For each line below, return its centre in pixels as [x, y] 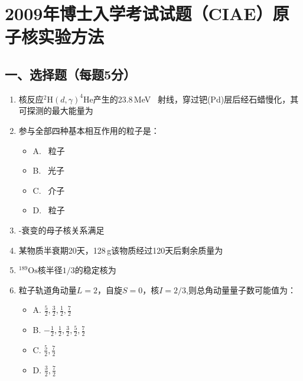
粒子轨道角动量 [48, 289]
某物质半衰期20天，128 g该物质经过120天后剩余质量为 [121, 250]
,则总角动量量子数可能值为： [241, 289]
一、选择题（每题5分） [71, 74]
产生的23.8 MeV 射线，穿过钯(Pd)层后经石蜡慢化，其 [196, 99]
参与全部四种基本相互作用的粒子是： [89, 130]
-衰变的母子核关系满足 [61, 230]
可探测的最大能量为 [56, 111]
